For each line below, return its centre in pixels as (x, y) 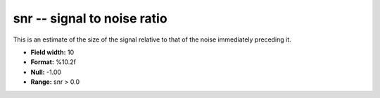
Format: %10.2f (53, 62)
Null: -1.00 (46, 72)
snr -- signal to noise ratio (90, 18)
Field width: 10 (52, 52)
